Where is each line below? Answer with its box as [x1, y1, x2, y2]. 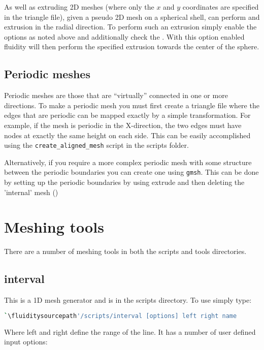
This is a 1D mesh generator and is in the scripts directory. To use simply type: [4, 295, 252, 305]
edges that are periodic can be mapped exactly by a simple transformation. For [4, 110, 251, 120]
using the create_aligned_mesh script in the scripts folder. [4, 140, 189, 150]
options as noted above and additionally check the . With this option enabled [4, 31, 245, 42]
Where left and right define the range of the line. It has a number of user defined [4, 326, 256, 337]
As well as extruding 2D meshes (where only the [4, 2, 154, 12]
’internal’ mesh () [4, 186, 58, 197]
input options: [4, 336, 48, 347]
